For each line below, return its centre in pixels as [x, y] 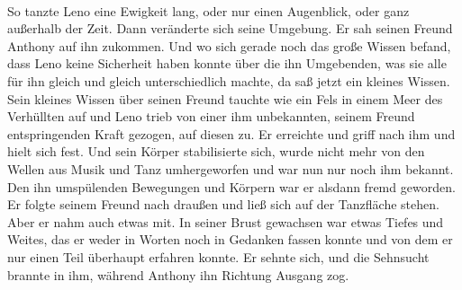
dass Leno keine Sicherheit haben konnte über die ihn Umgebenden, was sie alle [227, 63]
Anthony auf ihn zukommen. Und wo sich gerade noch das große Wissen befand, [229, 45]
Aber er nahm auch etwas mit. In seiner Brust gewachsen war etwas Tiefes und [226, 221]
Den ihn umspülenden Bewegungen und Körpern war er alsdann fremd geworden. [231, 186]
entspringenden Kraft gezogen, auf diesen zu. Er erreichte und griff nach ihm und [231, 133]
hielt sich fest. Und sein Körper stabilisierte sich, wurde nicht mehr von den [216, 151]
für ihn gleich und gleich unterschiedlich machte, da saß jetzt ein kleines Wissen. [229, 80]
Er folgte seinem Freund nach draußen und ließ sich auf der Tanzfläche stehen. [223, 204]
